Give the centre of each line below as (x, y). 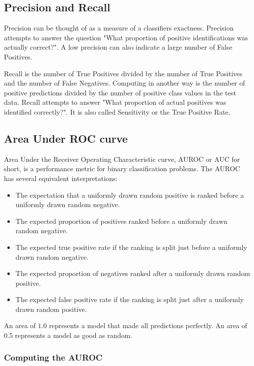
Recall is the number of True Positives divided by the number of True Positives (123, 73)
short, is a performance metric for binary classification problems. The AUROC (122, 168)
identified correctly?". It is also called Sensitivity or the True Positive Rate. (117, 111)
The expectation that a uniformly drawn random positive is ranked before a (130, 195)
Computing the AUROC (53, 357)
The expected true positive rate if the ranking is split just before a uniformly (131, 247)
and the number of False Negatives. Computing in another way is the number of (125, 83)
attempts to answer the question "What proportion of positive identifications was (126, 37)
